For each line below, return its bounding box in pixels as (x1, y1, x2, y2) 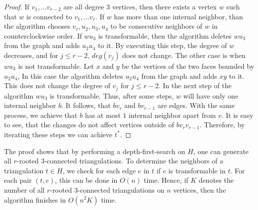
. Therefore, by (199, 119, 245, 130)
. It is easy (221, 109, 254, 120)
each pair (4, 175, 32, 185)
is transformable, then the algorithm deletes (98, 30, 232, 41)
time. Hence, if (144, 175, 188, 185)
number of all (4, 184, 45, 195)
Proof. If (4, 1, 29, 11)
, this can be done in (55, 175, 118, 185)
